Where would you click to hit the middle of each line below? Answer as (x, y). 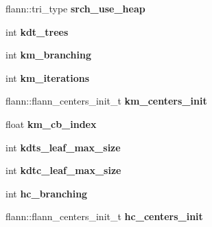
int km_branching (48, 55)
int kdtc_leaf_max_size (63, 170)
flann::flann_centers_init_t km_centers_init (106, 101)
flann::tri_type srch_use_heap (75, 8)
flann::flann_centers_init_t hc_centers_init (104, 216)
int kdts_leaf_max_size (63, 147)
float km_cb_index (51, 123)
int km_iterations (48, 77)
